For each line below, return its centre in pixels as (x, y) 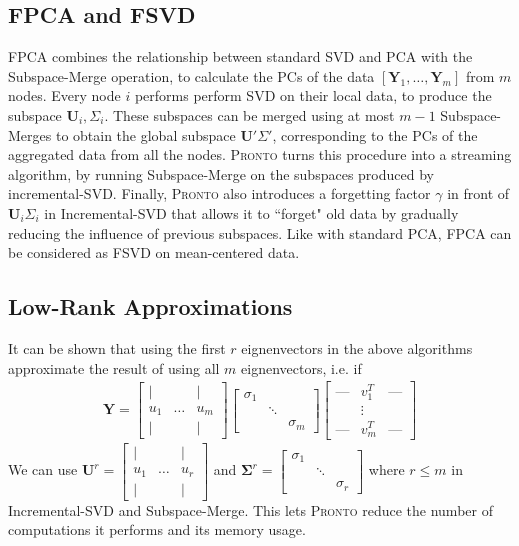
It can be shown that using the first (117, 347)
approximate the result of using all (114, 367)
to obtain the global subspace (145, 134)
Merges (30, 134)
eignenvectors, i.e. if (301, 367)
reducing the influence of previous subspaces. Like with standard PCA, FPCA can (260, 232)
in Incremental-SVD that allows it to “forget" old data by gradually (251, 212)
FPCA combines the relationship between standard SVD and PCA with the (240, 56)
